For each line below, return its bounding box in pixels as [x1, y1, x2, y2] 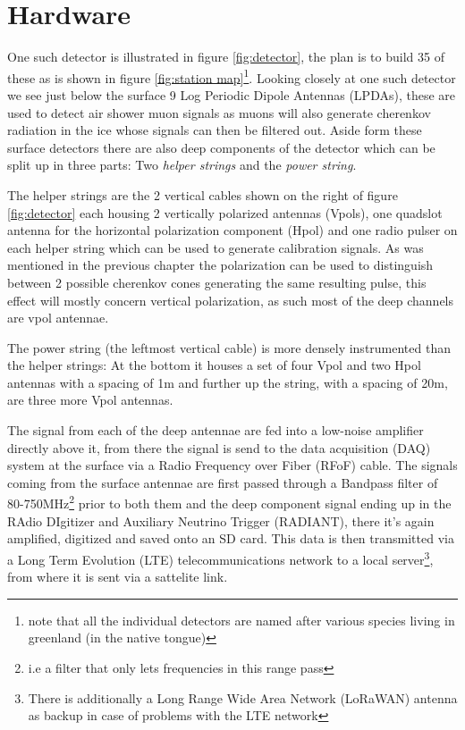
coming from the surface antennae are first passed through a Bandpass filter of [7, 473, 438, 491]
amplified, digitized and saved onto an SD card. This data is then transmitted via [7, 529, 454, 548]
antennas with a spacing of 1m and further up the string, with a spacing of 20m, [7, 373, 448, 391]
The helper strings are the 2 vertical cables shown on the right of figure [7, 185, 398, 204]
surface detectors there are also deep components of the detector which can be [7, 138, 435, 156]
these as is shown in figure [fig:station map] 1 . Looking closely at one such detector [7, 65, 456, 87]
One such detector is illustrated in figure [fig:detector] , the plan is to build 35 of [7, 47, 444, 66]
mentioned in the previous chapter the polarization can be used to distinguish [7, 256, 434, 274]
